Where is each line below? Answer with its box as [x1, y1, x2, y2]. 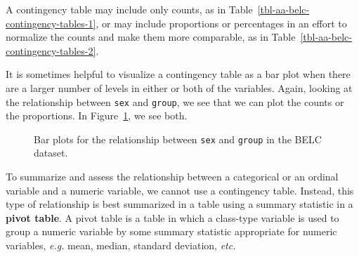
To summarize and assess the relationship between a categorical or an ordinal [6, 169, 339, 184]
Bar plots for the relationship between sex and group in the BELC [34, 131, 322, 146]
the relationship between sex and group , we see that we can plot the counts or [6, 94, 344, 109]
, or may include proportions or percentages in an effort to [96, 15, 347, 30]
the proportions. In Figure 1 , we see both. [6, 108, 188, 123]
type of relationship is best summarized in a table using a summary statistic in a [6, 197, 353, 211]
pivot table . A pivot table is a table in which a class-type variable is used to [6, 210, 339, 225]
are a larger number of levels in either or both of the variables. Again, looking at [6, 80, 353, 95]
